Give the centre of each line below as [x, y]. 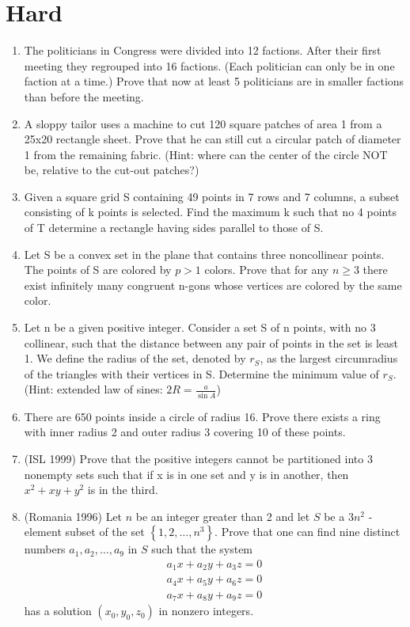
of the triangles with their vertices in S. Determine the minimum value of [201, 373]
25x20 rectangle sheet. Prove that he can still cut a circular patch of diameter [213, 139]
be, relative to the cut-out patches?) [112, 170]
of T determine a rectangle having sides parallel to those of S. [174, 228]
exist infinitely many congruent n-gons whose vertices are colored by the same [213, 285]
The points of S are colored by [98, 270]
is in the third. [123, 490]
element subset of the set [84, 532]
